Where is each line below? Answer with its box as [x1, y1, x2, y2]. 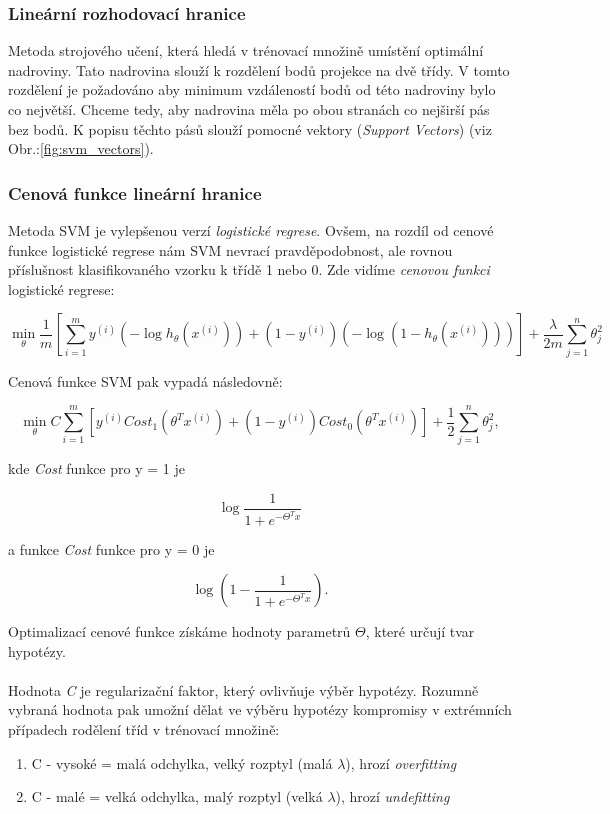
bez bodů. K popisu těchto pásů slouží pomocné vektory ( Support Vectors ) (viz [8, 118, 492, 139]
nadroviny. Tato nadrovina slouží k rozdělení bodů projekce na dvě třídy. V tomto [8, 59, 510, 80]
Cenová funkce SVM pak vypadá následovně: [8, 370, 283, 391]
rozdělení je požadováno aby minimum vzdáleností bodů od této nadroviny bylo [8, 79, 496, 100]
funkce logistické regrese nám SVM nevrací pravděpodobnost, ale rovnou [8, 239, 453, 260]
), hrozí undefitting [335, 786, 450, 807]
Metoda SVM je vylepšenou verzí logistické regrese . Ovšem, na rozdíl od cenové [8, 220, 494, 240]
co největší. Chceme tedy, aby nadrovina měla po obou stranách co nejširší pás [8, 99, 490, 119]
